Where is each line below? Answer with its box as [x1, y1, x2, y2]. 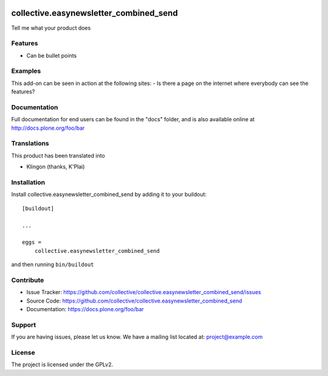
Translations [11, 139, 50, 148]
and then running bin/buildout [11, 261, 94, 268]
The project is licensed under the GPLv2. [11, 361, 114, 368]
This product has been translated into [11, 152, 106, 159]
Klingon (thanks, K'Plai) [26, 163, 85, 170]
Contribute [11, 276, 44, 284]
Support [11, 320, 36, 329]
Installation [11, 178, 46, 187]
